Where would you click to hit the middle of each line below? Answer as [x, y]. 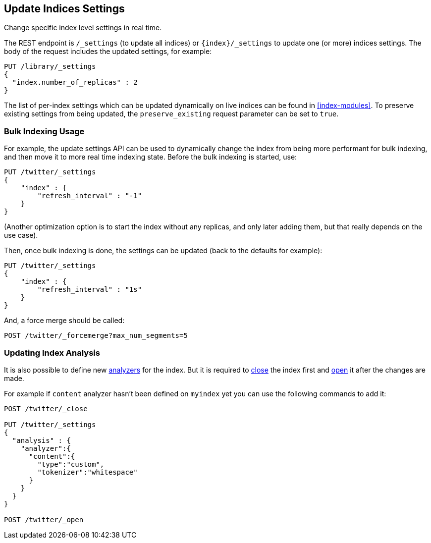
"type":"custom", [71, 464]
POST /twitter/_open [44, 519]
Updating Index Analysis [52, 353]
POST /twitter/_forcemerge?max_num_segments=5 [96, 336]
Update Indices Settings [64, 9]
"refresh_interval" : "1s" [90, 290]
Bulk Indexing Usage [44, 131]
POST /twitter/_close [46, 408]
